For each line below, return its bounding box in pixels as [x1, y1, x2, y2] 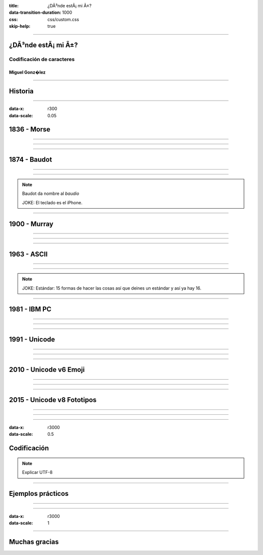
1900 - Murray [9, 220, 54, 228]
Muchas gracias [9, 537, 59, 546]
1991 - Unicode [9, 335, 56, 344]
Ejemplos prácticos [9, 490, 69, 498]
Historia [9, 87, 34, 95]
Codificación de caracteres [9, 56, 75, 63]
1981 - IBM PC [9, 305, 52, 314]
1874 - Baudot [9, 155, 52, 164]
